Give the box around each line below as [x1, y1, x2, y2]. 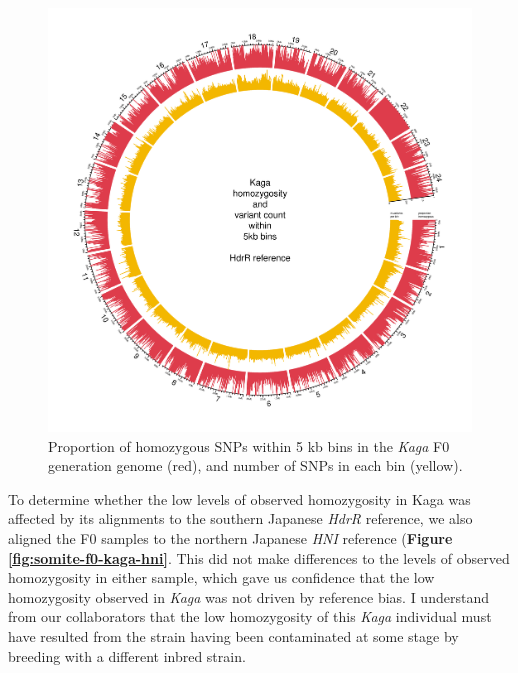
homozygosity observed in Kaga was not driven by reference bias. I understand [8, 586, 489, 607]
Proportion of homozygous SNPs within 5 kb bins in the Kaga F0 [48, 435, 450, 456]
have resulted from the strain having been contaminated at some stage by [8, 625, 459, 646]
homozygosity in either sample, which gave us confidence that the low [8, 567, 435, 588]
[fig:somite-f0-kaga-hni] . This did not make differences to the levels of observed [8, 547, 510, 568]
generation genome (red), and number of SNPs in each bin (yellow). [48, 455, 463, 476]
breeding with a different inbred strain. [8, 645, 246, 666]
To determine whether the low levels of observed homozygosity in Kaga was [8, 488, 471, 509]
